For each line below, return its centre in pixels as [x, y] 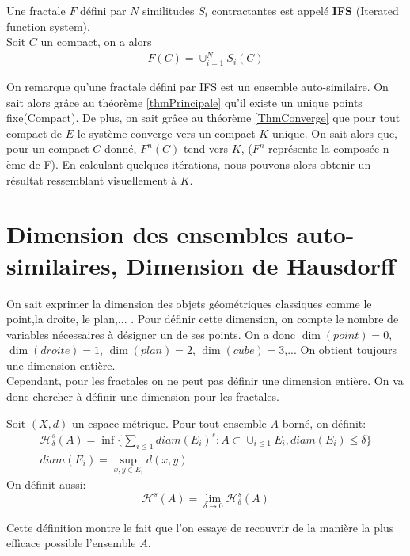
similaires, [62, 265]
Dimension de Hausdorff [261, 265]
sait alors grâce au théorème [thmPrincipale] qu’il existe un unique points [184, 102]
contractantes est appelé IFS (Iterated [305, 10]
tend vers [206, 149]
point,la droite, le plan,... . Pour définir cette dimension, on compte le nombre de [203, 319]
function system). [48, 26]
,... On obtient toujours [341, 350]
